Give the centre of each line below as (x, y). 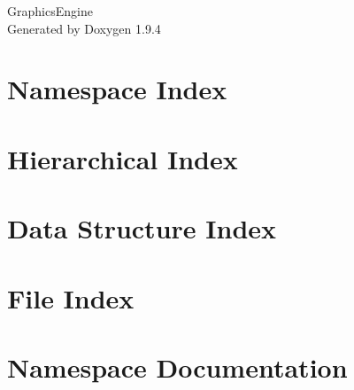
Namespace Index (117, 89)
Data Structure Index (142, 228)
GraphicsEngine (50, 11)
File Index (71, 297)
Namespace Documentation (177, 367)
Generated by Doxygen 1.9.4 (84, 28)
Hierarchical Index (123, 158)
